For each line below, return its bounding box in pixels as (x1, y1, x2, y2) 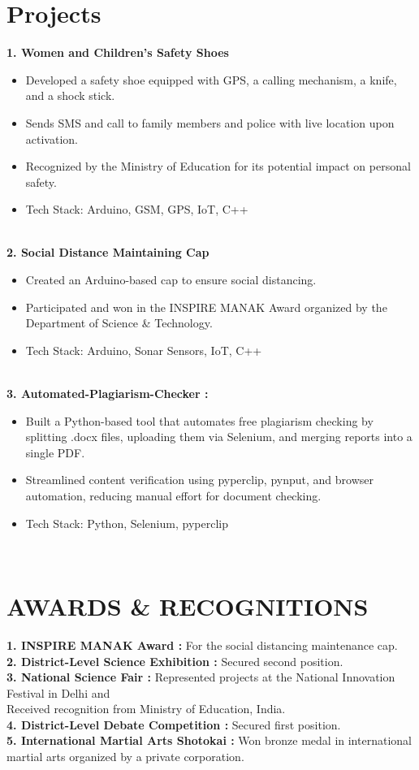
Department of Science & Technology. (25, 314, 213, 331)
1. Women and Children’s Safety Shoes (6, 44, 229, 61)
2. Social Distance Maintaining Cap (6, 244, 209, 261)
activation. (25, 130, 78, 147)
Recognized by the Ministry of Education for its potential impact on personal (25, 158, 411, 175)
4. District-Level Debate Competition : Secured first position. (6, 716, 341, 733)
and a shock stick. (25, 87, 115, 104)
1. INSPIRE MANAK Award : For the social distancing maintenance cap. (6, 636, 398, 653)
